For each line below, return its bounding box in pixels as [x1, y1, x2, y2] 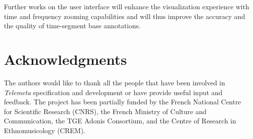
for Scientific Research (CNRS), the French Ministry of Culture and [4, 106, 207, 116]
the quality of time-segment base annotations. [4, 20, 141, 31]
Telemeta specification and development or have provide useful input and [4, 87, 223, 97]
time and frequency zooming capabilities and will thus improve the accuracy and [4, 11, 245, 21]
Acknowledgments [4, 49, 127, 69]
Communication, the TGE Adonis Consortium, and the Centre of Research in [4, 116, 236, 126]
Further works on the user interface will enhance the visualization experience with [4, 1, 249, 11]
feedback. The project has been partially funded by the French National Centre [4, 97, 241, 107]
